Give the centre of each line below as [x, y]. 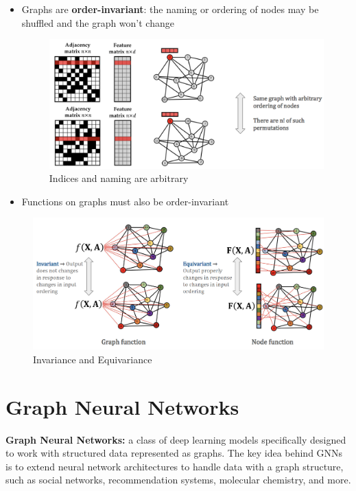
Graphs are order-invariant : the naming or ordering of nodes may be [170, 9]
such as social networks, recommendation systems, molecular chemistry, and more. [178, 480]
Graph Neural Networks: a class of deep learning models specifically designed [176, 439]
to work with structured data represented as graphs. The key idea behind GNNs [174, 453]
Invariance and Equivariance [93, 359]
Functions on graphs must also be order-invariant [125, 201]
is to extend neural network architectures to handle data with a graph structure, [175, 466]
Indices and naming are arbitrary [119, 178]
